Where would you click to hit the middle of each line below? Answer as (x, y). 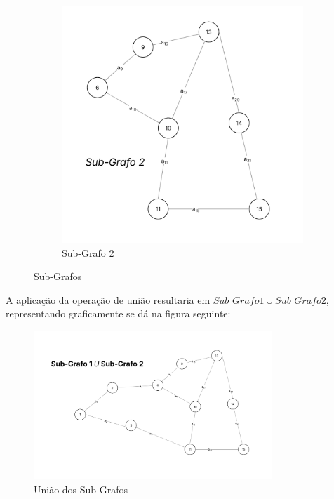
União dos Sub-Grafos (81, 489)
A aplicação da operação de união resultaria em (108, 299)
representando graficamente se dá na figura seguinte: (118, 313)
